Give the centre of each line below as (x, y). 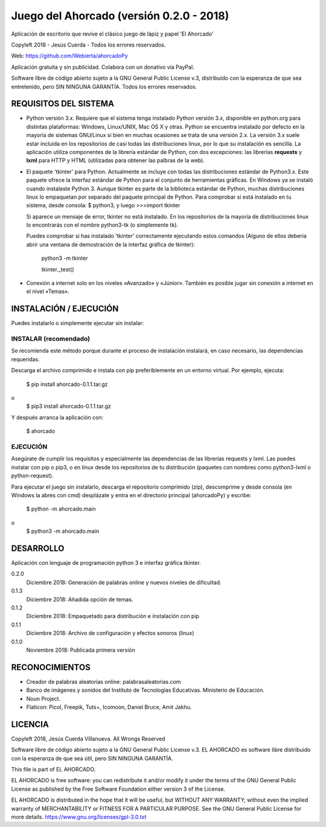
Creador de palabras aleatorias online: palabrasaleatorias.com (104, 681)
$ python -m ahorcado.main (61, 509)
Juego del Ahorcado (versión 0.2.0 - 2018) (120, 16)
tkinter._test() (58, 269)
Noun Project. (43, 698)
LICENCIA (30, 724)
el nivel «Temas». (48, 291)
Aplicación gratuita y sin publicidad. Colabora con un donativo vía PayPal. (103, 67)
